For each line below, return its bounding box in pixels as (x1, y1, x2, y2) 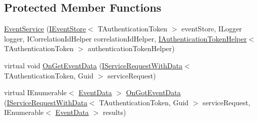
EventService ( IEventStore (4, 23, 86, 34)
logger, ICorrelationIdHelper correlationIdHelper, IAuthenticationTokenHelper (4, 33, 247, 44)
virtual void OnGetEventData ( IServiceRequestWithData (4, 60, 182, 70)
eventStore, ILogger (181, 23, 242, 34)
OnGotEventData (126, 87, 181, 98)
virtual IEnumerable (4, 87, 67, 98)
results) (103, 107, 126, 117)
